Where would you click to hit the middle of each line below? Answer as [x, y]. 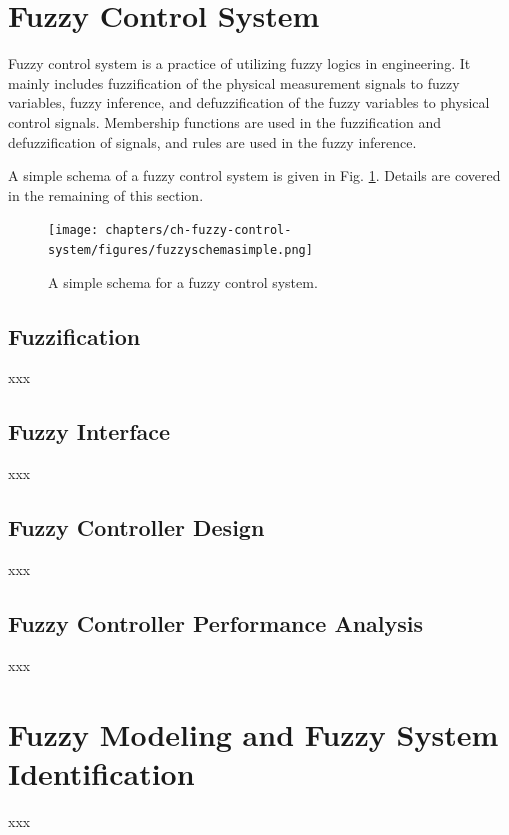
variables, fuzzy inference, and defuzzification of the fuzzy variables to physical [249, 102]
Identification [101, 772]
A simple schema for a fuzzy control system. [183, 281]
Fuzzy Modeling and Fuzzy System [253, 733]
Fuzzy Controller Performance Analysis [216, 622]
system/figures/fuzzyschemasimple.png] [180, 249]
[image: [73, 230]
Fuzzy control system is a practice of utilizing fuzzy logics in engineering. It [239, 63]
